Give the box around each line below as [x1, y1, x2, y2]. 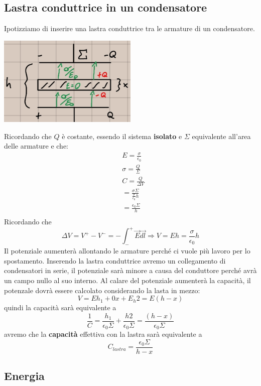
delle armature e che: [4, 141, 69, 151]
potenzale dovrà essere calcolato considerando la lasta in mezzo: [4, 285, 200, 295]
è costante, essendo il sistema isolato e [62, 131, 182, 141]
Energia [4, 368, 45, 383]
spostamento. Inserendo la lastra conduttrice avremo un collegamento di [4, 255, 226, 266]
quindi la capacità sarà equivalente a [4, 302, 116, 313]
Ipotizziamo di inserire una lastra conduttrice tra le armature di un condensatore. [4, 23, 255, 34]
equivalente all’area [192, 131, 251, 141]
